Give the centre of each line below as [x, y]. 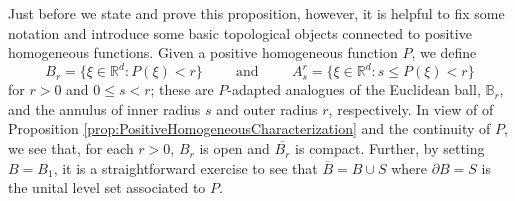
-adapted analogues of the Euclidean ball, [354, 89]
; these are [182, 89]
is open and [234, 148]
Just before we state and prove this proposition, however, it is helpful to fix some [256, 13]
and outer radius [267, 108]
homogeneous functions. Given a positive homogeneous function [203, 52]
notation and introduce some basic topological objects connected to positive [240, 32]
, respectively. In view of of [411, 108]
